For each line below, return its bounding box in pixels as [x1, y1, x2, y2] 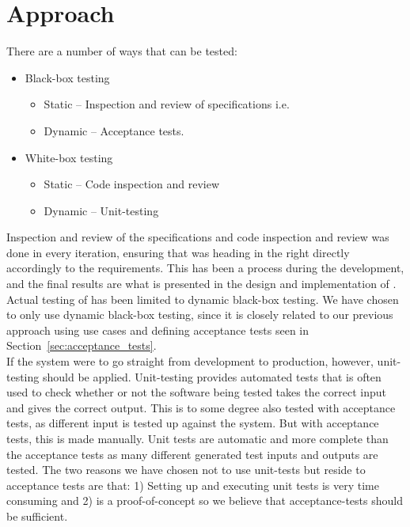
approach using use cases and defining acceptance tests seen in [6, 321, 309, 338]
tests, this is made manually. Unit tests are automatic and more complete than [6, 430, 389, 446]
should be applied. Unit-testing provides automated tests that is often [42, 368, 382, 385]
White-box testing [25, 149, 113, 165]
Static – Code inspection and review [44, 176, 219, 192]
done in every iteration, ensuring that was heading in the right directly [6, 244, 350, 260]
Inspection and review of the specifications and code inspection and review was [6, 229, 389, 245]
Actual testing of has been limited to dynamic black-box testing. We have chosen [6, 290, 399, 307]
